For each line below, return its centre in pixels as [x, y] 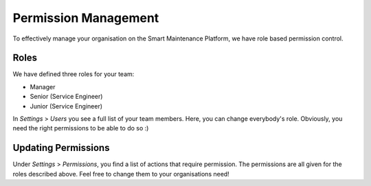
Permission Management [86, 18]
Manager [43, 86]
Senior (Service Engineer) [66, 97]
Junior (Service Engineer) [66, 106]
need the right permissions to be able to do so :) [81, 128]
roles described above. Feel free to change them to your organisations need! [121, 174]
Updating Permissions [61, 148]
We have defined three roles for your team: [74, 74]
